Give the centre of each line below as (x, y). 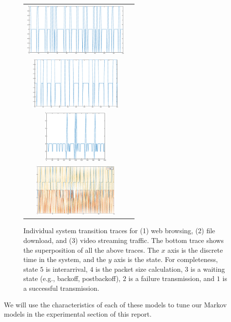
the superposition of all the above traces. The (91, 250)
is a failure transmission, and (172, 278)
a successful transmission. (61, 288)
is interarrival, (67, 269)
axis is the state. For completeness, (166, 259)
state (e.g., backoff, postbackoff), (72, 278)
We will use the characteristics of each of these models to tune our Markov (115, 304)
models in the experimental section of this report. (78, 314)
